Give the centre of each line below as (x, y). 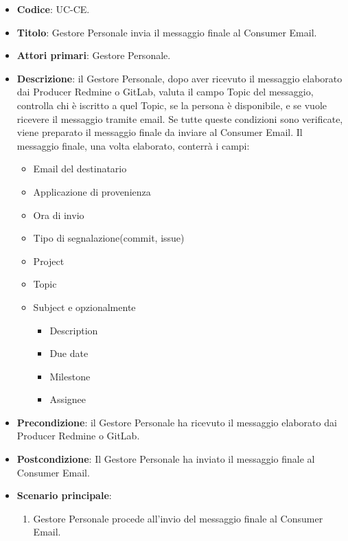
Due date (69, 353)
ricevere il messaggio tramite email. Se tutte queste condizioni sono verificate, (180, 118)
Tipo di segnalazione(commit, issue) (109, 238)
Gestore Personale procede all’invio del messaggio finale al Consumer (178, 518)
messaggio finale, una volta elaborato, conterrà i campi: (133, 145)
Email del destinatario (80, 169)
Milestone (70, 376)
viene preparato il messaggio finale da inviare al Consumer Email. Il (160, 132)
